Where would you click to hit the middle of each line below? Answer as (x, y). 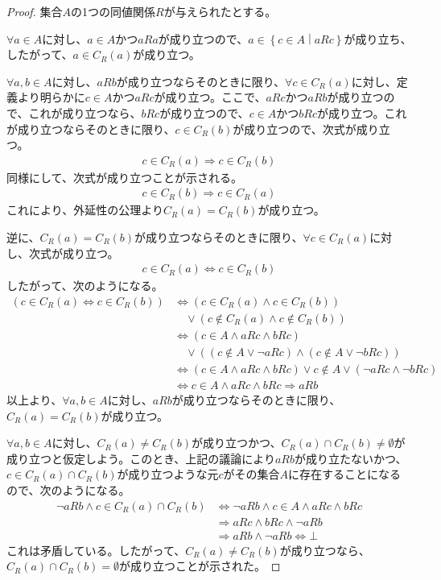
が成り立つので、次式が (295, 128)
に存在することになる (345, 474)
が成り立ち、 (378, 38)
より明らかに (51, 97)
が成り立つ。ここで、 (210, 97)
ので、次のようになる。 (68, 489)
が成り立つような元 (168, 474)
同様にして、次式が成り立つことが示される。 (124, 177)
